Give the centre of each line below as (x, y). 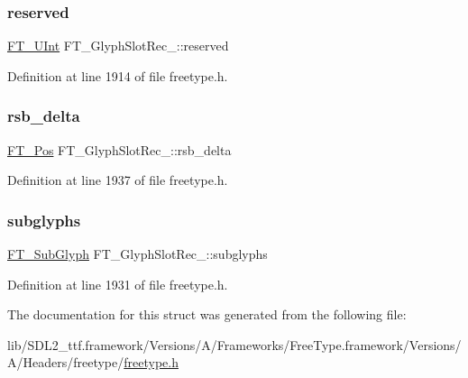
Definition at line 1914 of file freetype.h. (118, 75)
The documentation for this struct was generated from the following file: (207, 314)
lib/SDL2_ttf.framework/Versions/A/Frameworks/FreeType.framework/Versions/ (234, 344)
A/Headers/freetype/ (66, 362)
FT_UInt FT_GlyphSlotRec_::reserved (118, 46)
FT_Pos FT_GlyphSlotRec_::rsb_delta (119, 149)
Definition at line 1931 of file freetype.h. (118, 284)
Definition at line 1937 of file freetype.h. (118, 180)
